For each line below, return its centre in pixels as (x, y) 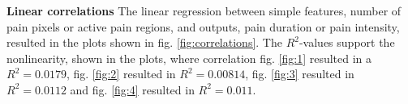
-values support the (347, 42)
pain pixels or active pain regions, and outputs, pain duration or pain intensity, (203, 26)
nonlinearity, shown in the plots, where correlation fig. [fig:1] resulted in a (189, 58)
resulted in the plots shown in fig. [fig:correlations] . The (144, 42)
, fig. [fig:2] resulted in (121, 74)
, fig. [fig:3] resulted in (300, 74)
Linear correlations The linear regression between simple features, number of (204, 10)
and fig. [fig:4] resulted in (132, 89)
